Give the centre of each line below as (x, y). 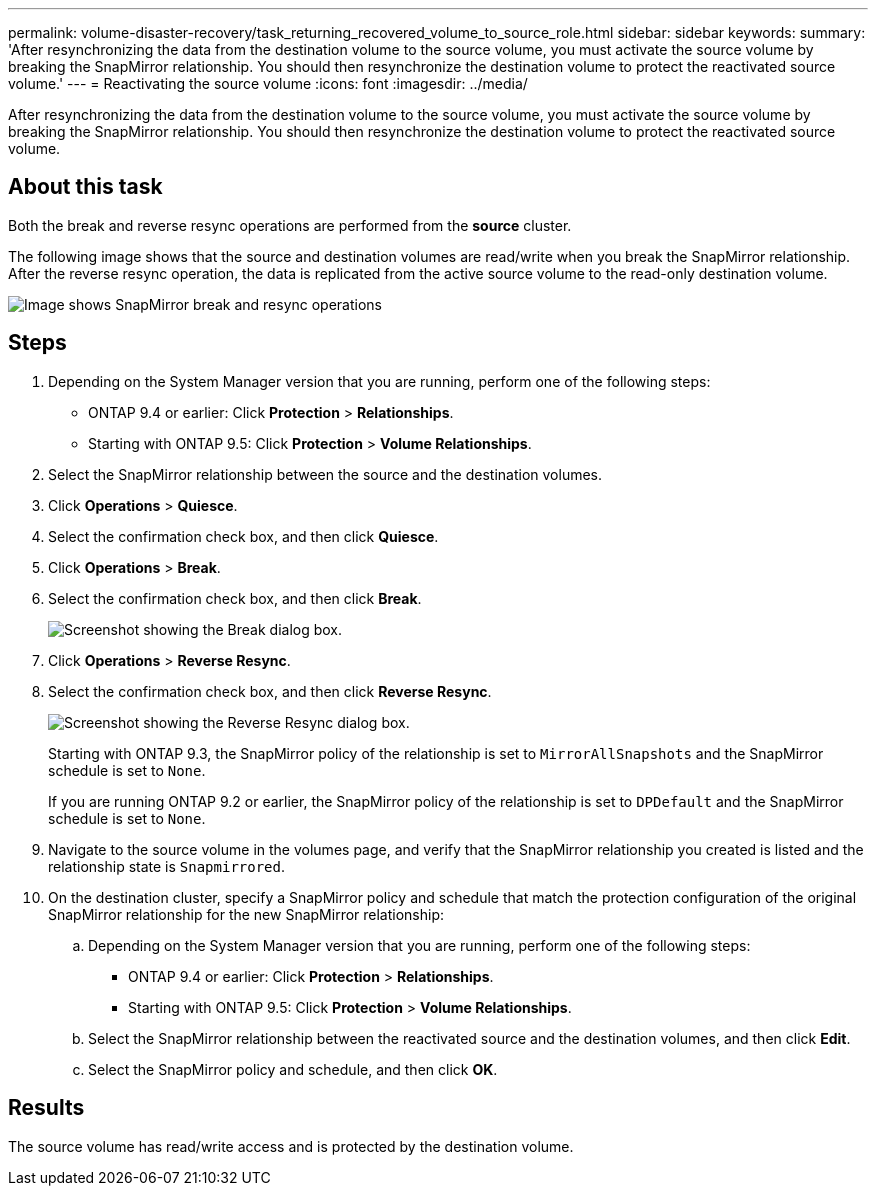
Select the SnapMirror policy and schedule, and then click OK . (293, 1069)
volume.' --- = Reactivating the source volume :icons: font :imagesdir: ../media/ (268, 83)
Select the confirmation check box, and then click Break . (235, 598)
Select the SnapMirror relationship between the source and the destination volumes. (325, 474)
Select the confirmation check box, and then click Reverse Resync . (270, 691)
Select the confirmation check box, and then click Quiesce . (243, 536)
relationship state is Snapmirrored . (167, 866)
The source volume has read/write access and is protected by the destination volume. (291, 1146)
